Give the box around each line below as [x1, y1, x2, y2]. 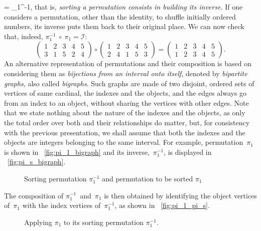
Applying [24, 216, 53, 227]
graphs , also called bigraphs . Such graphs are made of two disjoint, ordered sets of [4, 78, 254, 88]
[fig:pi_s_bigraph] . [8, 156, 66, 167]
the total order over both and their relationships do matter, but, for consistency [4, 117, 250, 127]
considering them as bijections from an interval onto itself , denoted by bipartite [4, 68, 247, 78]
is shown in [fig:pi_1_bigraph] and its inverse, [4, 146, 150, 157]
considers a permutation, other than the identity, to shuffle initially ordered [4, 11, 236, 22]
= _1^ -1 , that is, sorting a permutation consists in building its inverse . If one [4, 2, 243, 12]
